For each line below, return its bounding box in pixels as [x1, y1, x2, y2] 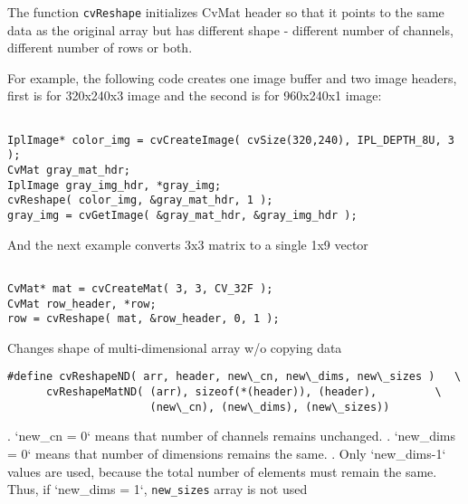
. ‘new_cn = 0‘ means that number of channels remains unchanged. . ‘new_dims [7, 426, 456, 445]
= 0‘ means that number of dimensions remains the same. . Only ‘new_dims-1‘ [7, 444, 446, 462]
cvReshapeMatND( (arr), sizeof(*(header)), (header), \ [45, 385, 442, 399]
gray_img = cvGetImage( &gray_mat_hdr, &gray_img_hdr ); [7, 208, 358, 222]
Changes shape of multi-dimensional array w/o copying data [7, 338, 342, 357]
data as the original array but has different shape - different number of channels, [7, 20, 454, 39]
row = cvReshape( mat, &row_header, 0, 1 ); [7, 312, 280, 326]
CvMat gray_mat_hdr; [7, 164, 131, 176]
